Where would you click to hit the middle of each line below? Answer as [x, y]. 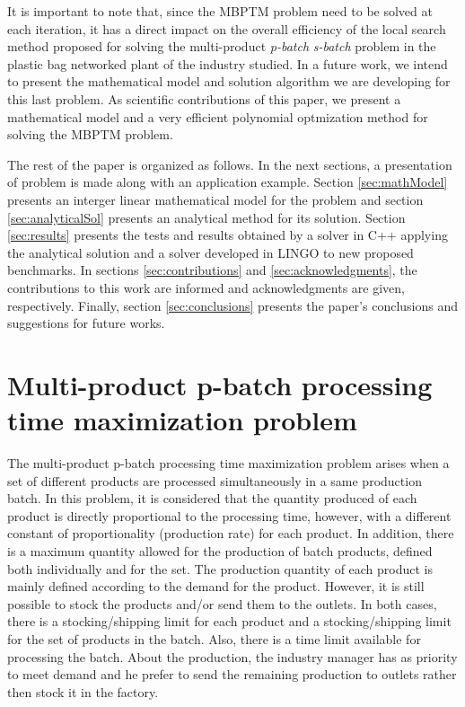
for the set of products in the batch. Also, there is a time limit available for [214, 638]
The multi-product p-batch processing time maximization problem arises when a [228, 463]
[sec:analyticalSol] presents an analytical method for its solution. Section [206, 217]
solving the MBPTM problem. [90, 134]
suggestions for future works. [86, 323]
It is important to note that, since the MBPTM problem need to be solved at [220, 11]
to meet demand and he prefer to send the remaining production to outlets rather [232, 674]
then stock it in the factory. [83, 691]
